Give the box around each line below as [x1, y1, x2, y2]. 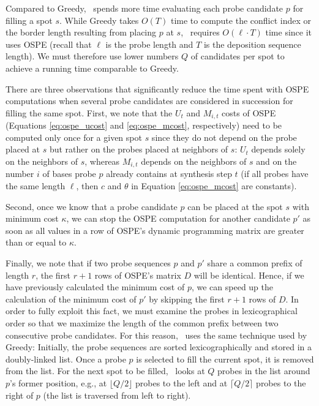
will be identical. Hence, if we [193, 268, 304, 281]
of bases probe [42, 167, 96, 180]
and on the [256, 154, 297, 167]
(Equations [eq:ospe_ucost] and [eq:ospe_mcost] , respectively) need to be [6, 119, 282, 132]
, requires [181, 26, 220, 39]
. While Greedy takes [59, 13, 139, 26]
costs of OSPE [222, 106, 276, 119]
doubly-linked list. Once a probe [6, 352, 126, 365]
